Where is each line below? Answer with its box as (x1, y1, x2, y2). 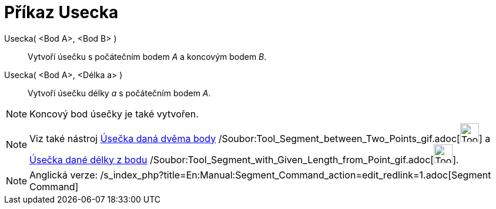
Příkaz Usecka (4, 2, 119, 22)
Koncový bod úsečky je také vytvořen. (29, 107, 199, 120)
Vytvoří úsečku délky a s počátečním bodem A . (28, 87, 211, 98)
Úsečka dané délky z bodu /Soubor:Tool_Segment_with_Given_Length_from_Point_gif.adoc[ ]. (29, 153, 459, 166)
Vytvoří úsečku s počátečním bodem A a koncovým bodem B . (28, 51, 267, 62)
